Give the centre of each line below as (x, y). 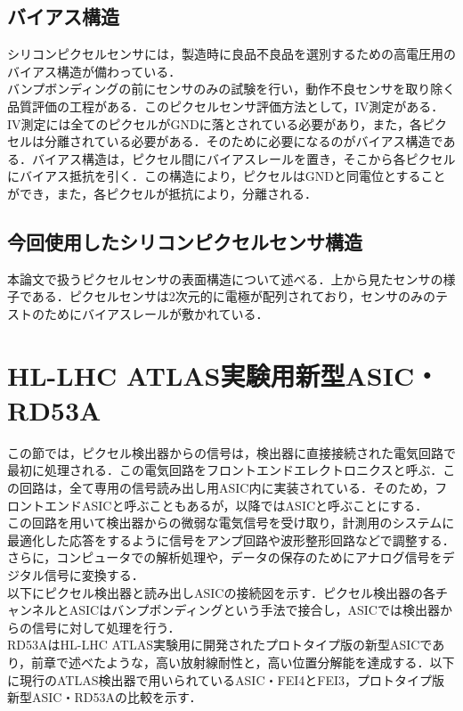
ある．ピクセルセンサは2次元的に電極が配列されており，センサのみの (234, 296)
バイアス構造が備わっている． (94, 71)
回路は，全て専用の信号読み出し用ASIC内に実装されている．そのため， (227, 488)
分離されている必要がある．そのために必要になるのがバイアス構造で (244, 141)
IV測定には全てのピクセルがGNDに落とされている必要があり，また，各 (215, 123)
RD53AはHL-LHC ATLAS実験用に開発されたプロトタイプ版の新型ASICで (220, 645)
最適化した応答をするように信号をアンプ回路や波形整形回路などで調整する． (231, 539)
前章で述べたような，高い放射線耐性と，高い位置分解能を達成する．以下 (243, 662)
